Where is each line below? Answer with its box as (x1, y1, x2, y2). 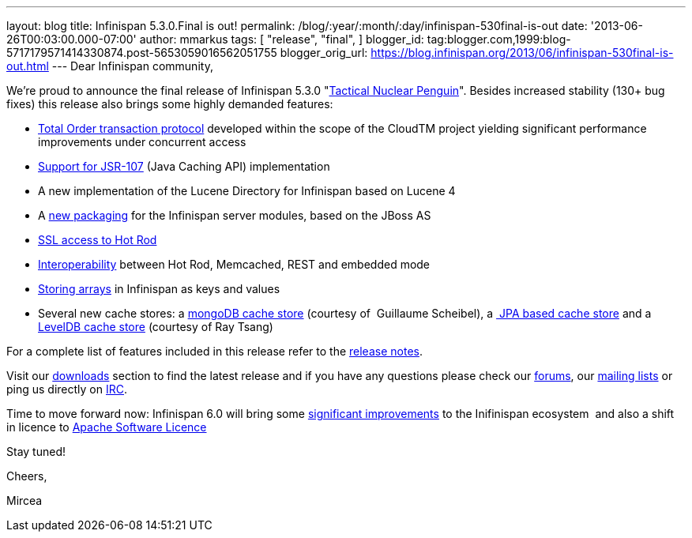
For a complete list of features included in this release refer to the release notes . (6, 344, 423, 358)
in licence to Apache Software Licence (6, 420, 207, 434)
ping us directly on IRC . (6, 382, 128, 396)
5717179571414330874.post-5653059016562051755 (6, 46, 277, 59)
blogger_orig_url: (280, 46, 368, 59)
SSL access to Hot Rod (38, 233, 157, 246)
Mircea (6, 494, 43, 507)
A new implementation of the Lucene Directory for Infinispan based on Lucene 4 (38, 184, 456, 198)
